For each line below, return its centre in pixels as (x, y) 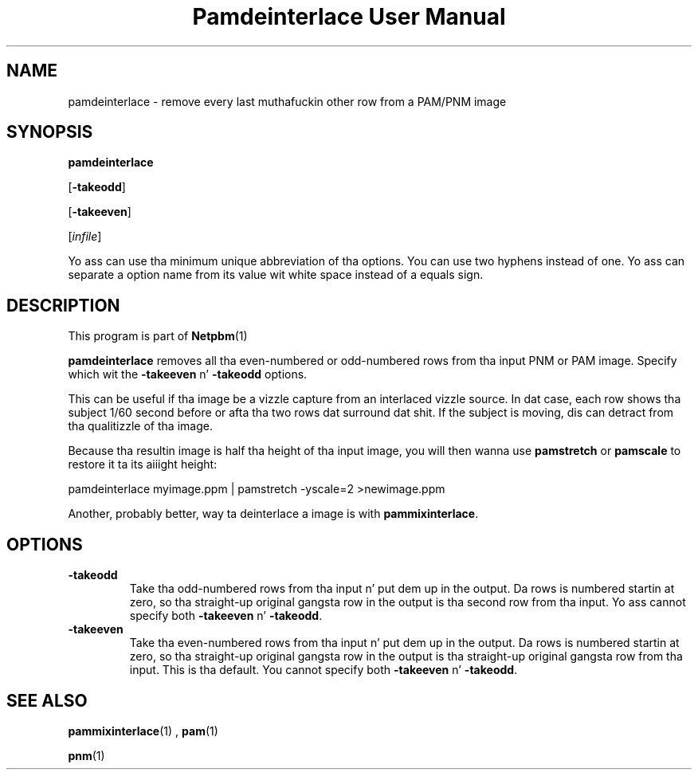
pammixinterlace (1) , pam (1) (143, 731)
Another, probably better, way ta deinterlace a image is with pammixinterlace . (273, 514)
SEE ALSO (47, 700)
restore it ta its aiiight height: (143, 464)
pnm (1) (86, 755)
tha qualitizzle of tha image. (140, 426)
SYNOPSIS (50, 132)
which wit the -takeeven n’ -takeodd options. (188, 374)
